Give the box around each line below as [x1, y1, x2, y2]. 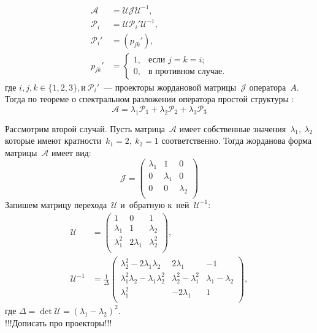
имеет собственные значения [179, 122, 286, 135]
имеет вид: [51, 146, 91, 159]
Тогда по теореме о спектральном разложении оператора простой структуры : [5, 92, 294, 105]
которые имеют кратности [5, 134, 102, 147]
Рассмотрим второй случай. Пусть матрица [5, 122, 165, 135]
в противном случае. [148, 67, 225, 77]
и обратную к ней [120, 198, 189, 211]
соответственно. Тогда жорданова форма [161, 134, 311, 147]
